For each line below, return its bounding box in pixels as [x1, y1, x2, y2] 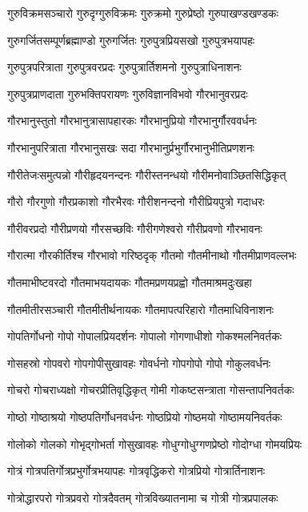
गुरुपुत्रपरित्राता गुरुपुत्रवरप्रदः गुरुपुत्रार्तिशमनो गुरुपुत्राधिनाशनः [7, 58, 242, 75]
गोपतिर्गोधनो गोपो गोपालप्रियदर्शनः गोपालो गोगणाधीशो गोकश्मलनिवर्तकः [7, 328, 282, 345]
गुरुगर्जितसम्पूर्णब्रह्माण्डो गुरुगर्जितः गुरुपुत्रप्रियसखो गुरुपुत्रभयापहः [7, 31, 255, 48]
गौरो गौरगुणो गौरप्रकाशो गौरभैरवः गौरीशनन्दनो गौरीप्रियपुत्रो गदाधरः [7, 193, 265, 210]
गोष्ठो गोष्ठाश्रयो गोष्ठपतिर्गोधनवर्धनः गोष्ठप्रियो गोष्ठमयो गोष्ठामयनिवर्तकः [7, 408, 282, 425]
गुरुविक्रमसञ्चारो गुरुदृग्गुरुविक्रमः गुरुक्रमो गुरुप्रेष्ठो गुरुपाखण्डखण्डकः [7, 5, 278, 21]
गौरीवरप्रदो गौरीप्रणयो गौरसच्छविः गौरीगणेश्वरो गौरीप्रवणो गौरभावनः [7, 220, 262, 236]
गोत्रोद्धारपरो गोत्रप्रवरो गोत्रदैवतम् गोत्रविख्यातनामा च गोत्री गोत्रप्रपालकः [7, 489, 278, 506]
